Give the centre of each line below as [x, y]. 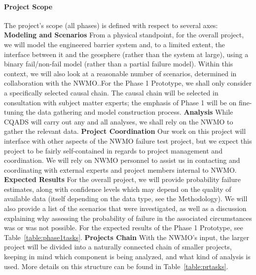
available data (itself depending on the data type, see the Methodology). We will [126, 199]
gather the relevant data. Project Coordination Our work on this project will [125, 131]
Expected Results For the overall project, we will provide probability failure [122, 179]
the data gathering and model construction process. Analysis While [129, 112]
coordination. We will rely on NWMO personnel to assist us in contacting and [122, 160]
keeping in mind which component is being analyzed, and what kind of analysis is [127, 257]
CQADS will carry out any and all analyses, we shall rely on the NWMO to [119, 121]
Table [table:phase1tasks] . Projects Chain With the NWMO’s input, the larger [127, 237]
